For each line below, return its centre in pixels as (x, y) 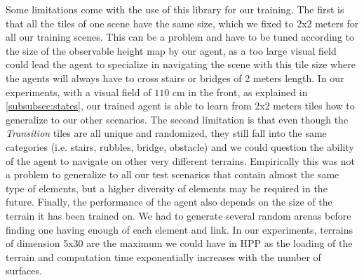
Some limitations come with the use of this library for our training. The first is (175, 9)
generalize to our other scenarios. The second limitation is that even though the (177, 119)
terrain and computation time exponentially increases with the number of (163, 256)
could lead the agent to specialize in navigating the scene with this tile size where (181, 64)
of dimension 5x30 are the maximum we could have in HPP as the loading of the (179, 243)
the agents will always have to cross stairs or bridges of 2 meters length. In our (175, 78)
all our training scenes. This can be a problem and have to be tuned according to (180, 37)
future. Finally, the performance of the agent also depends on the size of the (169, 202)
